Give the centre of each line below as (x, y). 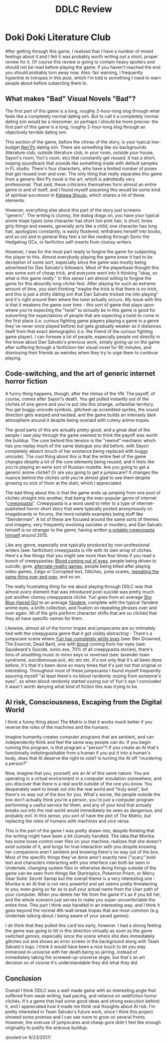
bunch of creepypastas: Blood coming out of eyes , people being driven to (81, 561)
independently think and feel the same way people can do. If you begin (78, 742)
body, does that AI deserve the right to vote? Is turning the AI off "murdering (83, 758)
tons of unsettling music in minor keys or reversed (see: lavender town (78, 654)
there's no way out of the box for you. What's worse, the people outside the (83, 794)
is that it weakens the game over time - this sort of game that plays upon (80, 305)
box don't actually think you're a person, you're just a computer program (80, 800)
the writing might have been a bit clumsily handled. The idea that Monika (80, 836)
